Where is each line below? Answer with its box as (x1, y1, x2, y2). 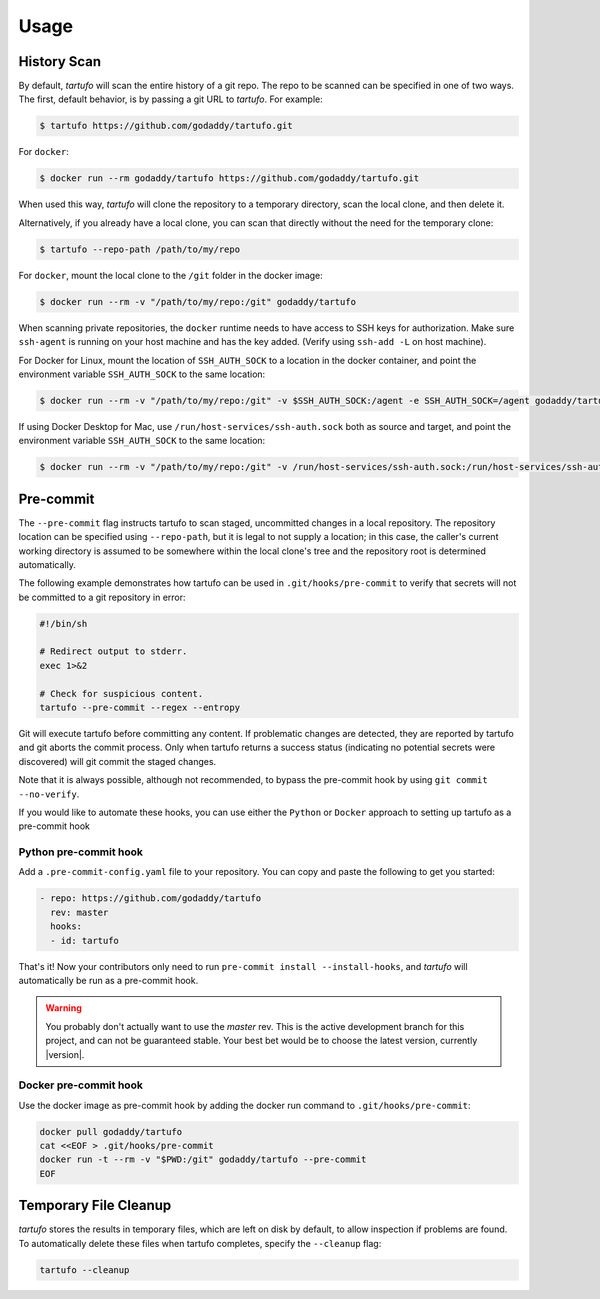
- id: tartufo (50, 935, 120, 946)
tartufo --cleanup (39, 1264, 130, 1275)
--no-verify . (18, 788, 80, 800)
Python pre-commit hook (18, 845, 144, 859)
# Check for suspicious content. (39, 688, 204, 699)
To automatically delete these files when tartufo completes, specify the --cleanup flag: (18, 1237, 382, 1249)
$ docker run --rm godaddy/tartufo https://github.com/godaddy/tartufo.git (39, 173, 420, 184)
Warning (45, 1002, 82, 1014)
